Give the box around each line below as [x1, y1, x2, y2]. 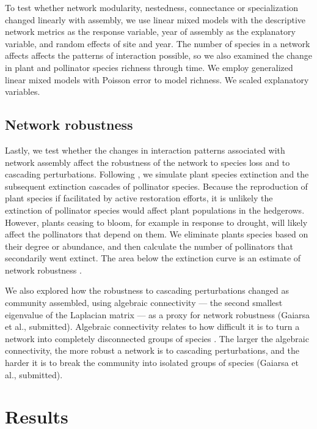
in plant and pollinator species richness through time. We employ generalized [5, 61, 293, 73]
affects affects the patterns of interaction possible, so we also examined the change [5, 49, 312, 62]
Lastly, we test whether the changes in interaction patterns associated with [5, 143, 285, 156]
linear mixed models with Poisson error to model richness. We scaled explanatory [5, 73, 309, 86]
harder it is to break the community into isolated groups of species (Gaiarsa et [5, 356, 299, 369]
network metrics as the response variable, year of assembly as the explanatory [5, 25, 296, 38]
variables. [5, 85, 40, 98]
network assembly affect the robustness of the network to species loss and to [5, 155, 290, 168]
